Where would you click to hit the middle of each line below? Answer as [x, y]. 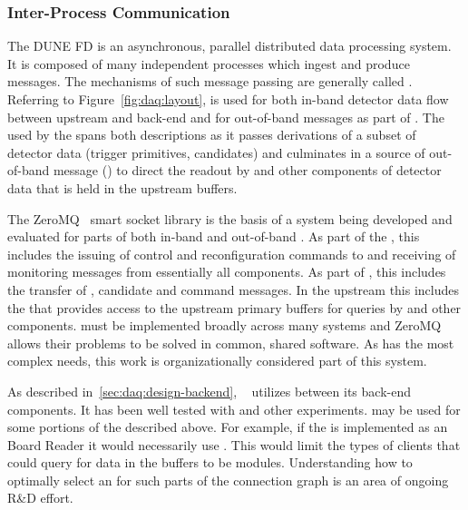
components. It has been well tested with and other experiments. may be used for [234, 409]
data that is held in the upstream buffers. [122, 187]
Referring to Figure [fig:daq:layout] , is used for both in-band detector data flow [228, 99]
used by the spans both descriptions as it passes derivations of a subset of [212, 135]
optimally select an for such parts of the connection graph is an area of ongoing [228, 480]
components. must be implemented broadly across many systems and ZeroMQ [224, 325]
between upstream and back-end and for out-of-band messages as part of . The [226, 117]
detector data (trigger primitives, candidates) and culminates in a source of [216, 152]
